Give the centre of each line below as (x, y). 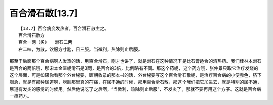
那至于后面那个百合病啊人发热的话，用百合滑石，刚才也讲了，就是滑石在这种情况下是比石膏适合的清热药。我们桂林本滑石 (135, 61)
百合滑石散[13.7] (43, 13)
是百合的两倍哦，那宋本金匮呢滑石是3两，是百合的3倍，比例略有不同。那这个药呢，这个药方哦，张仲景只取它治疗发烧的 (134, 68)
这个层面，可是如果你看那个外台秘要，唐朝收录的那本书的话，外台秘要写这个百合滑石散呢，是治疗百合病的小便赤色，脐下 (135, 75)
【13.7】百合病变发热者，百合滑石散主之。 (63, 28)
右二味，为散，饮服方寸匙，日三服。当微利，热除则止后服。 (80, 49)
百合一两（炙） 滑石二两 (45, 42)
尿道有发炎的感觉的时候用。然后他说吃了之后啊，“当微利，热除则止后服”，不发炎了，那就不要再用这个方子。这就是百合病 (135, 89)
